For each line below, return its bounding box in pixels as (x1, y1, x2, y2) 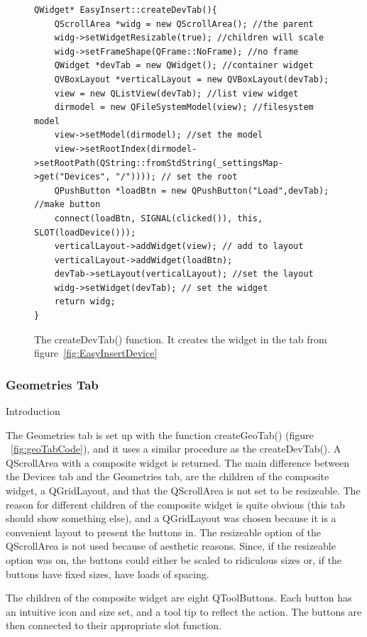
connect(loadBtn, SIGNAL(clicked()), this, (54, 213, 263, 223)
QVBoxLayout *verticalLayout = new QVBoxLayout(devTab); (54, 74, 329, 84)
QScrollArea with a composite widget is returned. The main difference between (6, 455, 350, 470)
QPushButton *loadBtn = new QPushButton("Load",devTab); (54, 185, 329, 196)
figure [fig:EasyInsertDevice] (34, 345, 158, 360)
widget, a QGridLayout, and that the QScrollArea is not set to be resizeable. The (6, 483, 361, 498)
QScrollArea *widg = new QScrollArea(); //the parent (54, 18, 314, 29)
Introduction (6, 404, 60, 419)
